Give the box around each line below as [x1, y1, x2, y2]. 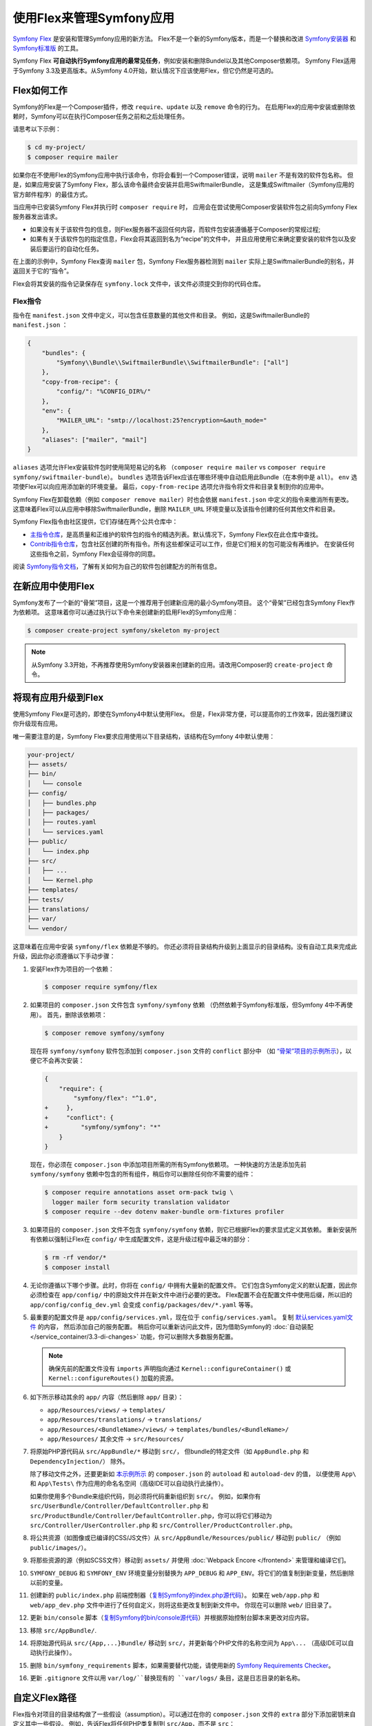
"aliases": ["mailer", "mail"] [41, 436, 147, 444]
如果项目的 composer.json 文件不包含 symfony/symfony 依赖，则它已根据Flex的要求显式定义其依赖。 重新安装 [30, 1225, 351, 1234]
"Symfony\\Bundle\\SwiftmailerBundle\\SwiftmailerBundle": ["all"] [56, 358, 289, 366]
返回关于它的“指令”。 [12, 266, 73, 275]
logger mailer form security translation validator [52, 1198, 230, 1206]
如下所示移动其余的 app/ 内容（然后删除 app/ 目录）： [30, 1393, 184, 1402]
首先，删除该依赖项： [46, 1010, 107, 1018]
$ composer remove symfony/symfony [44, 1029, 165, 1037]
